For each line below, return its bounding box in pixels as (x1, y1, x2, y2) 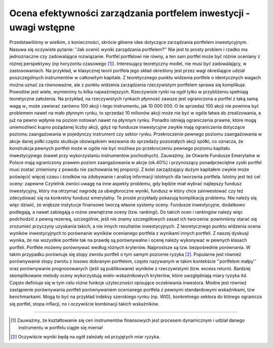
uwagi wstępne (9, 22, 75, 33)
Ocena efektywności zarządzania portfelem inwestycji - (9, 8, 250, 19)
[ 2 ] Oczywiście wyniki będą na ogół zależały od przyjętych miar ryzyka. (11, 333, 160, 339)
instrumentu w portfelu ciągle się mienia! (18, 324, 103, 330)
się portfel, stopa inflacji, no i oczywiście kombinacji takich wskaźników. (9, 301, 159, 307)
